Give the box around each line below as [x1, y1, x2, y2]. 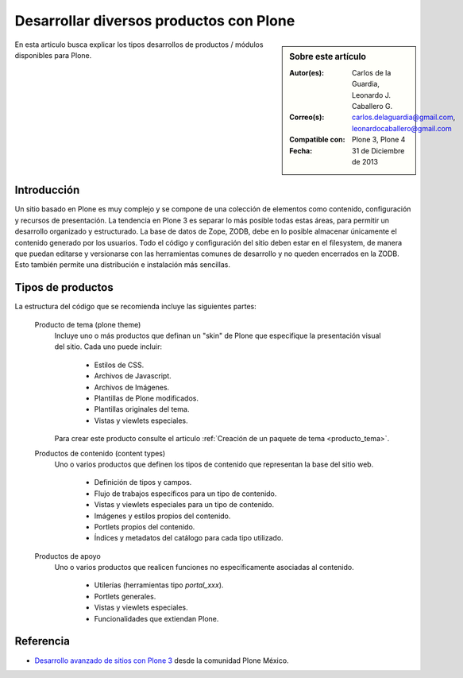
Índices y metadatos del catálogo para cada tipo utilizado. [94, 533, 284, 543]
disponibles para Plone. [14, 50, 92, 60]
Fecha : [289, 145, 313, 155]
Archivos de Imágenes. [94, 382, 170, 392]
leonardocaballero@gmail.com [352, 123, 452, 133]
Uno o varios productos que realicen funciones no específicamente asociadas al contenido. [54, 563, 354, 572]
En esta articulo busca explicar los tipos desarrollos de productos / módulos [14, 40, 264, 49]
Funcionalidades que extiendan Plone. [94, 614, 219, 623]
